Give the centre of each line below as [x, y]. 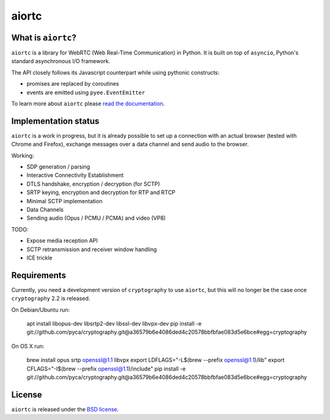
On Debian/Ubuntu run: [41, 310]
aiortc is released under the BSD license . [65, 409]
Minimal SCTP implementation [64, 201]
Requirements [39, 275]
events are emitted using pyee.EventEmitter [86, 92]
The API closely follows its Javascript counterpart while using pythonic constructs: [116, 72]
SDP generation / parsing [58, 167]
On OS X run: [28, 346]
